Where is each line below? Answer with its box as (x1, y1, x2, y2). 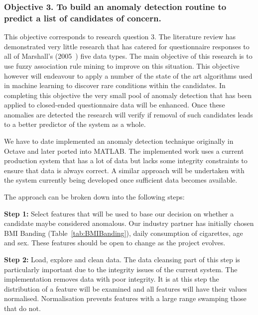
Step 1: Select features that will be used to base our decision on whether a (4, 208, 234, 218)
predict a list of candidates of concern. (4, 11, 161, 24)
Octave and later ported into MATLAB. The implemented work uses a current (4, 145, 244, 156)
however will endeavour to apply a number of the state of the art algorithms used (4, 70, 253, 81)
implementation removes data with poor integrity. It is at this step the (4, 274, 219, 284)
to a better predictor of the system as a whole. (4, 119, 146, 129)
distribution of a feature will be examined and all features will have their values (4, 283, 247, 294)
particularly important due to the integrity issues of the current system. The (4, 264, 238, 274)
